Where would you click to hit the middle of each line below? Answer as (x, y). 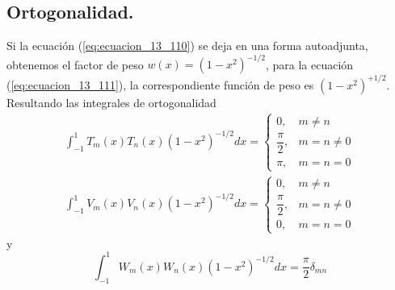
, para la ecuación (309, 64)
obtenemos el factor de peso (75, 64)
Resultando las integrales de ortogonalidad (111, 102)
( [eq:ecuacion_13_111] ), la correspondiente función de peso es (160, 84)
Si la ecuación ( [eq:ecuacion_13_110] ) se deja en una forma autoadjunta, (187, 46)
